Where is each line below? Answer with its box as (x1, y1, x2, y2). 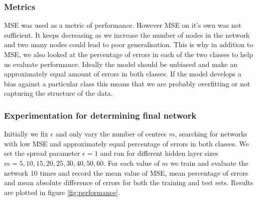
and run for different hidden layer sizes (100, 148, 219, 158)
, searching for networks (175, 129, 248, 139)
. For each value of (103, 157, 160, 168)
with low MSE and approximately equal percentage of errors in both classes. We (4, 138, 249, 148)
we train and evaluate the (170, 157, 249, 168)
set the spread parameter (4, 148, 80, 158)
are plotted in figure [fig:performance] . (4, 187, 120, 197)
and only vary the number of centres (55, 129, 167, 139)
